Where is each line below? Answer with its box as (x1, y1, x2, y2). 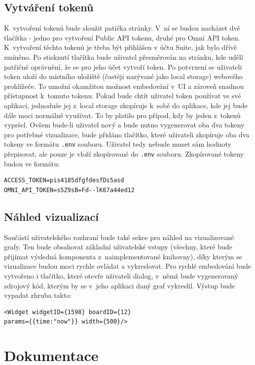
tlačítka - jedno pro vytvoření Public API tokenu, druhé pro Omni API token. (4, 32, 240, 42)
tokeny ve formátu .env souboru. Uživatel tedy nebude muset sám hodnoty (4, 139, 232, 149)
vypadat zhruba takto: (4, 290, 72, 300)
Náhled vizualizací (4, 208, 99, 224)
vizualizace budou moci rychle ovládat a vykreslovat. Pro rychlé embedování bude (4, 261, 251, 271)
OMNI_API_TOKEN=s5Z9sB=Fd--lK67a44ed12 (4, 186, 135, 194)
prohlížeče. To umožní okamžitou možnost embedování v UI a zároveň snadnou (4, 81, 244, 91)
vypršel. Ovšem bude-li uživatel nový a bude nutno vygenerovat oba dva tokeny (4, 120, 245, 130)
